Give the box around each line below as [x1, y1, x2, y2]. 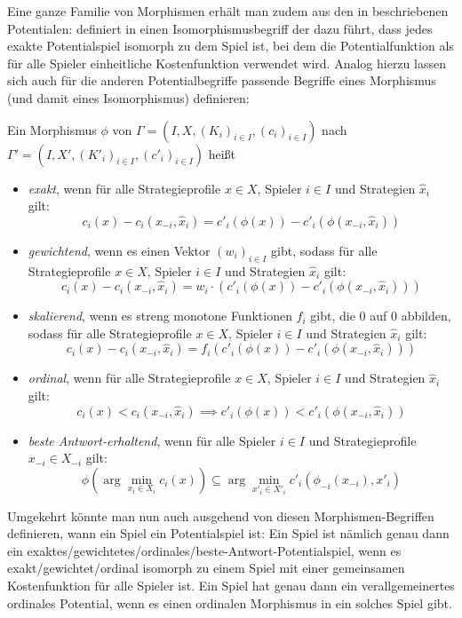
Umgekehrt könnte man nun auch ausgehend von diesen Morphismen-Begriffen [7, 506, 434, 525]
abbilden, [401, 306, 451, 325]
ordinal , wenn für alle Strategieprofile [28, 368, 231, 387]
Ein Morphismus [7, 120, 97, 139]
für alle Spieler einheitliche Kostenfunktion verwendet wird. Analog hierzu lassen [7, 53, 446, 72]
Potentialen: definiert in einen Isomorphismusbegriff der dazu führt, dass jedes [7, 19, 433, 37]
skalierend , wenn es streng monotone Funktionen [28, 306, 292, 325]
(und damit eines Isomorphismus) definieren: [7, 88, 250, 107]
